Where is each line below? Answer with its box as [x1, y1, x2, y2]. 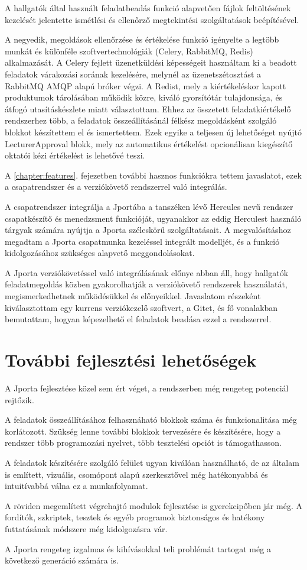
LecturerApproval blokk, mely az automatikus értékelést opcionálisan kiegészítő [5, 137, 293, 150]
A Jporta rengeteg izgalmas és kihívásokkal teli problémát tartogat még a [5, 542, 271, 555]
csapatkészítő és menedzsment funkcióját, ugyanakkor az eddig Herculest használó [5, 212, 302, 224]
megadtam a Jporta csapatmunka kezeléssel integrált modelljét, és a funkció [5, 235, 280, 247]
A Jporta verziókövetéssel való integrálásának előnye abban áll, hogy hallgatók [5, 266, 289, 278]
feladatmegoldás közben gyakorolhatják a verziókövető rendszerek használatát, [5, 278, 288, 290]
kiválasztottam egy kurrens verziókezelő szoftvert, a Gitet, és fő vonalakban [5, 301, 278, 313]
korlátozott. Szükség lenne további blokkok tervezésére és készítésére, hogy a [5, 425, 281, 437]
